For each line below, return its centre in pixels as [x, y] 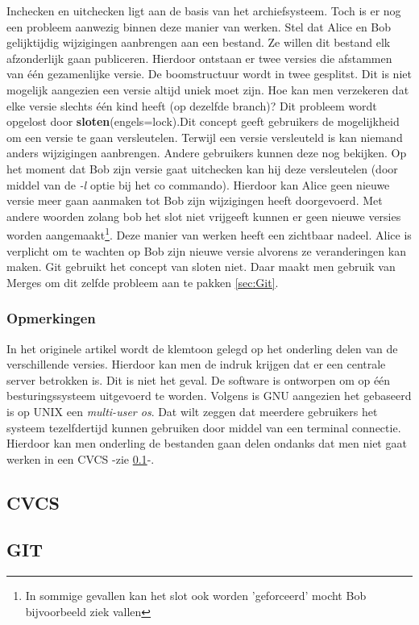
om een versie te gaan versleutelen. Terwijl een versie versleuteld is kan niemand [205, 137]
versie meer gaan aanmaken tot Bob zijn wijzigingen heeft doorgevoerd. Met [195, 200]
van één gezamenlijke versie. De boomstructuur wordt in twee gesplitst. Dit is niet [209, 74]
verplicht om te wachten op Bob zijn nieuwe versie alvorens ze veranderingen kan [206, 250]
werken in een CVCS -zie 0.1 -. [81, 458]
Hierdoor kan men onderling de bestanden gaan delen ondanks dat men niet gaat [207, 443]
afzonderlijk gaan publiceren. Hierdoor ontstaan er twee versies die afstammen [199, 58]
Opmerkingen [51, 318]
